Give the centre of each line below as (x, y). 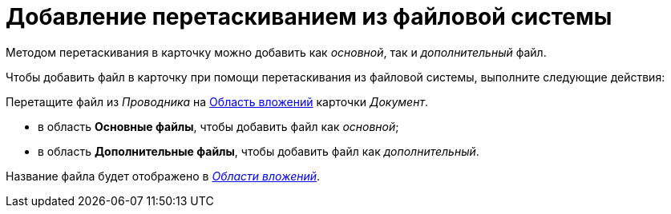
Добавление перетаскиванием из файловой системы (309, 17)
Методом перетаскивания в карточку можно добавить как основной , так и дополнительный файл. (276, 52)
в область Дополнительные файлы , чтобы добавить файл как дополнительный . (259, 151)
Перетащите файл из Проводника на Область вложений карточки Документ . (217, 101)
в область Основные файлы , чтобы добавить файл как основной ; (218, 126)
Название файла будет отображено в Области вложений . (163, 176)
